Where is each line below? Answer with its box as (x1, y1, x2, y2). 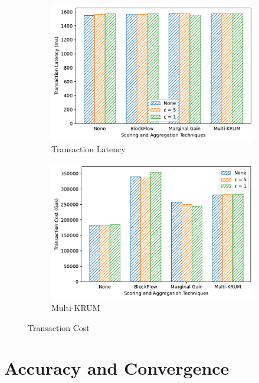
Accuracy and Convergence (4, 356, 230, 380)
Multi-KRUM (51, 301, 100, 313)
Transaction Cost (28, 321, 90, 333)
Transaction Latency (51, 143, 126, 155)
